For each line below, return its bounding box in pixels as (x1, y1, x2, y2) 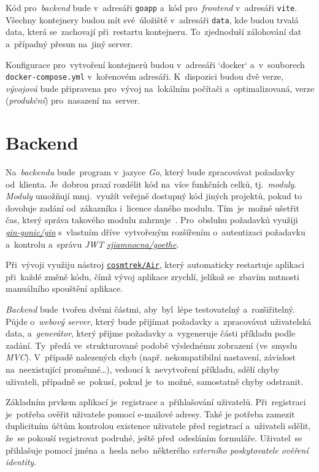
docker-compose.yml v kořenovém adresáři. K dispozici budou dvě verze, (6, 70, 284, 83)
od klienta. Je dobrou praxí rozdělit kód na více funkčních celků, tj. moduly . (6, 177, 297, 190)
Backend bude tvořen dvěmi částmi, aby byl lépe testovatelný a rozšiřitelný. (6, 303, 295, 316)
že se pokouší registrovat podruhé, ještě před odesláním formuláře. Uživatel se (6, 432, 302, 444)
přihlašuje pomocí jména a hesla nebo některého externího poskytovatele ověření (6, 443, 309, 456)
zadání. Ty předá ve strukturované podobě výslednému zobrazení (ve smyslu (6, 338, 298, 351)
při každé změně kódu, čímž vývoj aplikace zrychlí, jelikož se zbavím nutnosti (6, 270, 299, 283)
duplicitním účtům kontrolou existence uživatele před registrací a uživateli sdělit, (6, 419, 311, 432)
